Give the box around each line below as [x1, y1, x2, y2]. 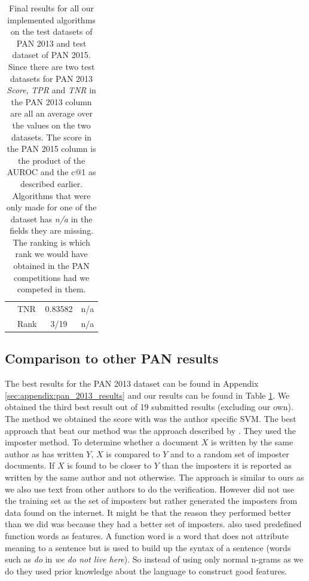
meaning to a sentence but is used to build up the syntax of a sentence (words [5, 541, 291, 554]
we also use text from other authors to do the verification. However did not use [5, 482, 295, 495]
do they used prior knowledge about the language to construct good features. [5, 564, 287, 577]
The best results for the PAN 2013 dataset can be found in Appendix [5, 377, 259, 390]
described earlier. [20, 177, 83, 189]
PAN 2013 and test [16, 36, 87, 49]
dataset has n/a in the [10, 212, 93, 225]
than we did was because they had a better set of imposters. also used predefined [5, 518, 302, 530]
